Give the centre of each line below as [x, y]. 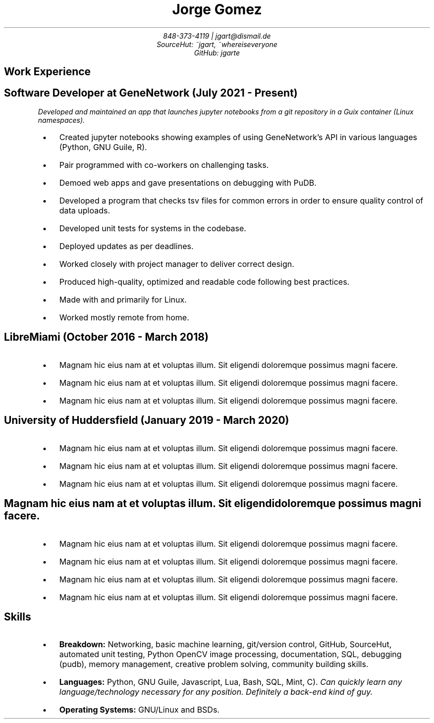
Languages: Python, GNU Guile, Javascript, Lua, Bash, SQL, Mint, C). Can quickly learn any [231, 682]
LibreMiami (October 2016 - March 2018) [106, 337]
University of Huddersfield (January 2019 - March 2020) [147, 420]
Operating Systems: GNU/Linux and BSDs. [139, 710]
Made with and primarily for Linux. [123, 300]
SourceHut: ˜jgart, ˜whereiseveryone [217, 44]
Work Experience [48, 72]
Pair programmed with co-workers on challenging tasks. [164, 165]
